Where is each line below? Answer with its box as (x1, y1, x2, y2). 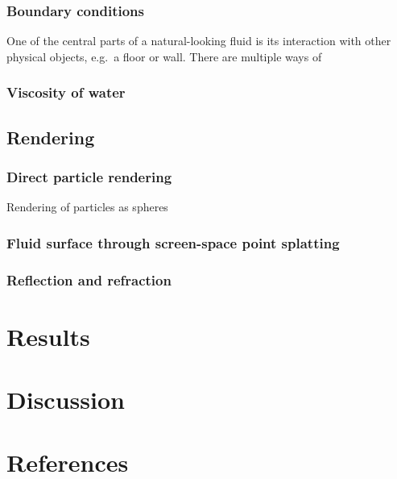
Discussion (6, 383, 125, 416)
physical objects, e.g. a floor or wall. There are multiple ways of (6, 48, 322, 65)
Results (6, 319, 90, 352)
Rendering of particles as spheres (6, 198, 168, 215)
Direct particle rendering (6, 166, 172, 186)
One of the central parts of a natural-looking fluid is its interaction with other (6, 32, 391, 49)
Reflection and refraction (6, 269, 172, 289)
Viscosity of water (6, 82, 126, 102)
